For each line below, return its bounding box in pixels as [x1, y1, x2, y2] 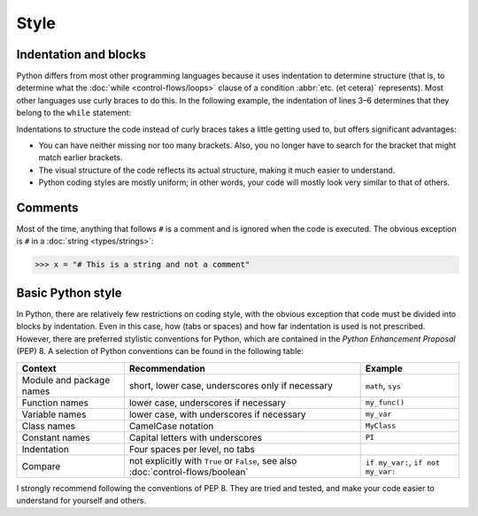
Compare [21, 460, 61, 473]
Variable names [21, 408, 87, 420]
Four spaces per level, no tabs [128, 443, 256, 455]
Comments [16, 200, 79, 215]
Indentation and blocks [16, 47, 146, 62]
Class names [21, 420, 75, 432]
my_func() [365, 398, 405, 407]
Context [21, 362, 57, 374]
